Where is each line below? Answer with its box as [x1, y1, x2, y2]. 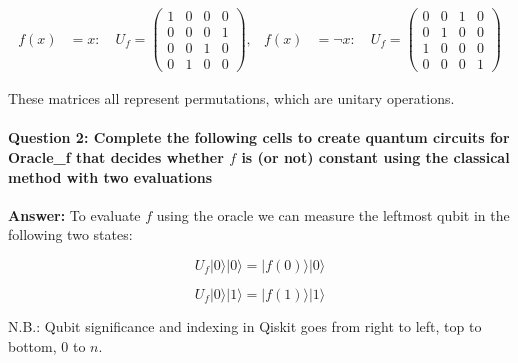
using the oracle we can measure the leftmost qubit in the [156, 204, 510, 225]
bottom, [8, 335, 57, 356]
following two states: [8, 224, 133, 245]
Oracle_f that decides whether [8, 147, 224, 167]
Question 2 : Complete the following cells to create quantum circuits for [8, 127, 510, 148]
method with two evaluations [8, 166, 212, 187]
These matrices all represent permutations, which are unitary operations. [8, 88, 455, 109]
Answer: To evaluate [8, 204, 141, 225]
